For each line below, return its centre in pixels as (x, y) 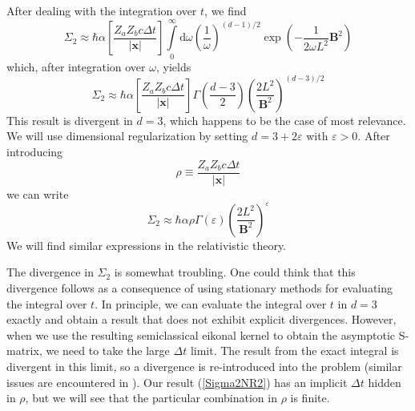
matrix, (24, 351)
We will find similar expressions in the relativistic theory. (147, 245)
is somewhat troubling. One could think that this (235, 272)
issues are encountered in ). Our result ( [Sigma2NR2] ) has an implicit (177, 382)
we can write (38, 193)
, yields (173, 66)
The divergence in (50, 272)
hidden (385, 382)
